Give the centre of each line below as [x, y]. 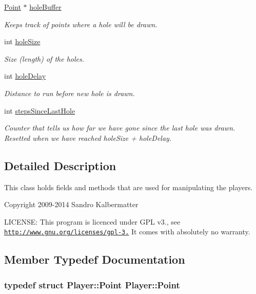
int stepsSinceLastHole [40, 110]
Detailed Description [60, 165]
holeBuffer [45, 7]
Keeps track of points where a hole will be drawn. [81, 24]
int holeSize [22, 41]
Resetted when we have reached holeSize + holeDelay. [88, 137]
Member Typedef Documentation [95, 259]
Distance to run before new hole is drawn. [70, 93]
